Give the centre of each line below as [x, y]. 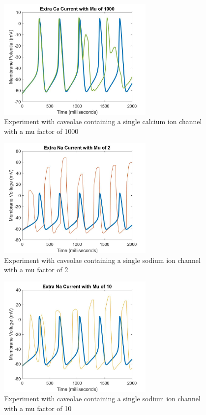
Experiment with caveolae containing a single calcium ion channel [103, 121]
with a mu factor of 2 [36, 270]
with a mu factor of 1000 [41, 131]
